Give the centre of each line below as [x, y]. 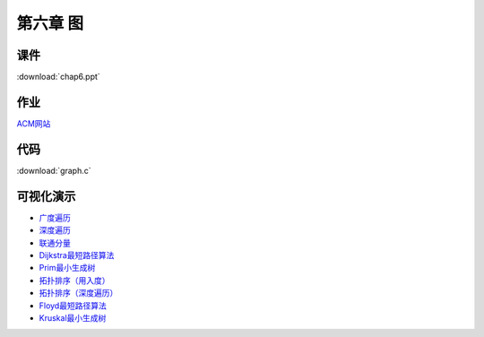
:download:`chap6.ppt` [58, 77]
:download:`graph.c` [54, 170]
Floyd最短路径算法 [73, 306]
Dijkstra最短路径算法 [77, 255]
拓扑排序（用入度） [74, 280]
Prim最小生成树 [67, 268]
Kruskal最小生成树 [73, 317]
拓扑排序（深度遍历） [78, 293]
